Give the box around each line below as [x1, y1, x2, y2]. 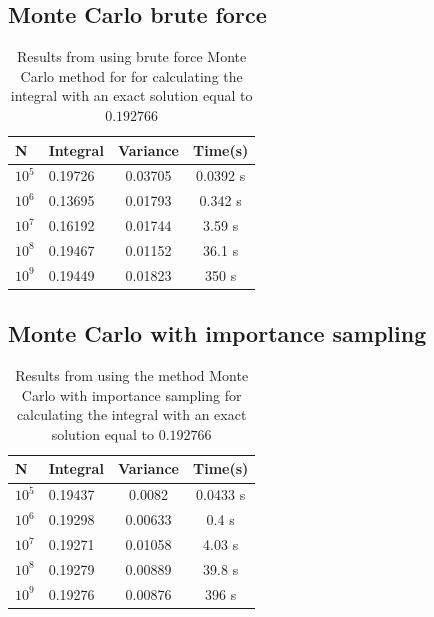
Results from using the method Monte [15, 365, 249, 386]
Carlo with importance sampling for [21, 384, 242, 405]
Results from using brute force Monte [17, 46, 247, 67]
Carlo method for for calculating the [20, 65, 243, 86]
